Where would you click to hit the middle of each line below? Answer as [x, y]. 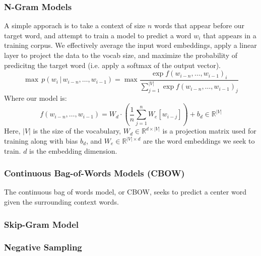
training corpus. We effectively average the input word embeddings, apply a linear [130, 45]
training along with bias [41, 141]
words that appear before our [199, 25]
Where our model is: [36, 98]
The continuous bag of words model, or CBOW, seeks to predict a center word [125, 192]
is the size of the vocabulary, [77, 131]
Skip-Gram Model [42, 224]
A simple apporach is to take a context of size [75, 25]
